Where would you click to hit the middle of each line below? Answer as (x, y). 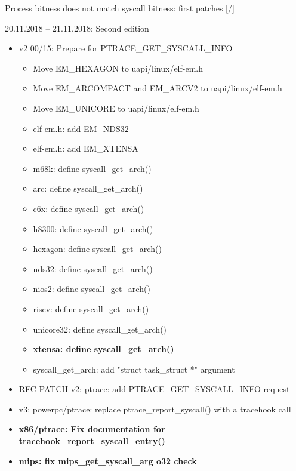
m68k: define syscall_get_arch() (92, 168)
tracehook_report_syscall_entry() (92, 441)
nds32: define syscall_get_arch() (93, 268)
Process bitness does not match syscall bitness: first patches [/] (120, 8)
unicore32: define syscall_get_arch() (100, 329)
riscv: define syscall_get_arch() (91, 308)
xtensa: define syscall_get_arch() (104, 349)
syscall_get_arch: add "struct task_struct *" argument (134, 369)
